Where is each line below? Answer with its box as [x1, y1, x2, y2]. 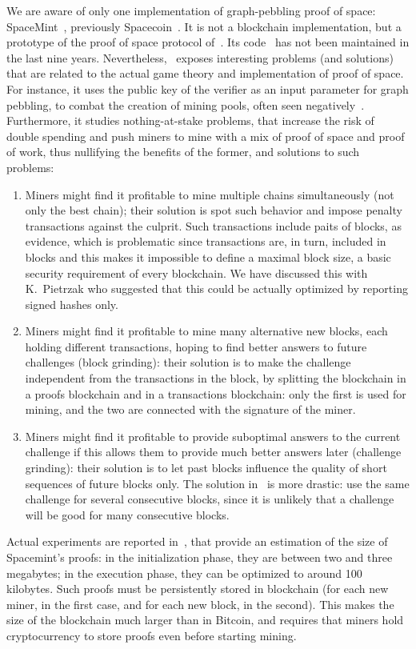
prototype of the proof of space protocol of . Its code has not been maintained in [6, 34, 410, 50]
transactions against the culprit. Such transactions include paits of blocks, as [25, 217, 402, 234]
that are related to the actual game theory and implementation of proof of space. [6, 65, 404, 82]
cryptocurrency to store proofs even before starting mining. [6, 627, 297, 643]
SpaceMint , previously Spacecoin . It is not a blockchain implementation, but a [6, 18, 402, 34]
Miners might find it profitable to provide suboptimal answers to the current [25, 427, 401, 444]
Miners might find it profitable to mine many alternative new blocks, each [25, 322, 388, 339]
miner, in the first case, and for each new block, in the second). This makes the [6, 595, 394, 612]
